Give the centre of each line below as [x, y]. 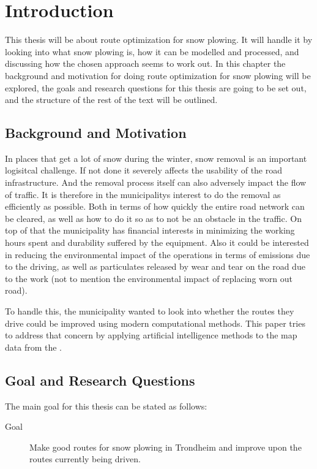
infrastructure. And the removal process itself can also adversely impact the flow [156, 182]
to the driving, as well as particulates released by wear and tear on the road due [155, 266]
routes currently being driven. [85, 459]
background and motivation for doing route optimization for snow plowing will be [158, 75]
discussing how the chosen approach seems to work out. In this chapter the [145, 63]
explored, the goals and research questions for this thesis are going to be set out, [156, 87]
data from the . [33, 347]
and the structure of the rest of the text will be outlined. [111, 100]
